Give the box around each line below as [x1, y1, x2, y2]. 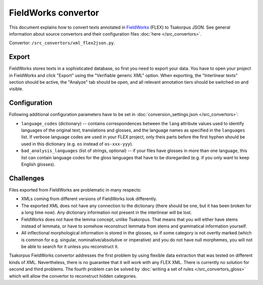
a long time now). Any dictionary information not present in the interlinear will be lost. [21, 209, 192, 215]
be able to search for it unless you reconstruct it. [21, 244, 119, 249]
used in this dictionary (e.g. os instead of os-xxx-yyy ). [21, 141, 133, 147]
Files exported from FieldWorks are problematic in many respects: [9, 187, 142, 192]
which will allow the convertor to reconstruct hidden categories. [9, 273, 137, 279]
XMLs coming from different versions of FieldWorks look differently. [21, 196, 157, 202]
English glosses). [21, 161, 56, 168]
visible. [9, 86, 24, 92]
